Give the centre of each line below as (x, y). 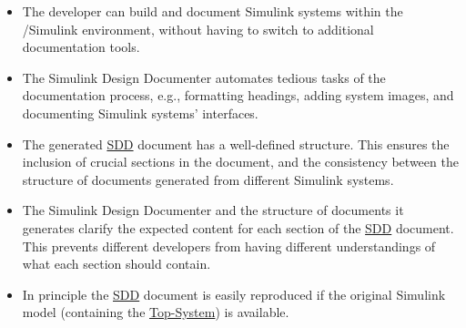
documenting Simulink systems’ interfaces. (140, 113)
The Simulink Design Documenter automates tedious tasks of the (204, 77)
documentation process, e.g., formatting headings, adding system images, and (238, 95)
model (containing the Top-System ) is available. (156, 312)
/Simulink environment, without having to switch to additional (198, 29)
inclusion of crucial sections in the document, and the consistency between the (240, 162)
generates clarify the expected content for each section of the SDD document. (238, 227)
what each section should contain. (116, 264)
